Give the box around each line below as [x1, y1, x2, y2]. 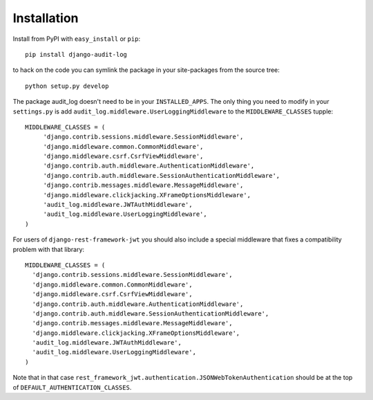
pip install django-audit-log [25, 51, 128, 58]
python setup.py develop [25, 82, 109, 90]
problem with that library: [12, 245, 85, 253]
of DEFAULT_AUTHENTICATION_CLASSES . [12, 383, 132, 391]
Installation [12, 10, 79, 26]
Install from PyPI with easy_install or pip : [12, 35, 141, 43]
